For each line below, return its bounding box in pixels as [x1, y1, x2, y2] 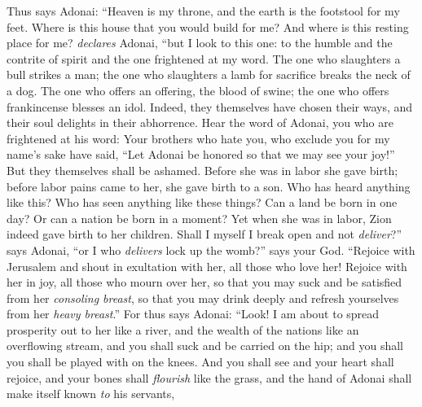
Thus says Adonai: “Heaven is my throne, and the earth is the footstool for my [7, 2, 400, 19]
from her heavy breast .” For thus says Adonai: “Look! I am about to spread [7, 305, 380, 322]
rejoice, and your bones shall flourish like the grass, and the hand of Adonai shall [7, 369, 412, 386]
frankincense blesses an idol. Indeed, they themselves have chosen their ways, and [7, 98, 413, 115]
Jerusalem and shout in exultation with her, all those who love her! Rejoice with [7, 257, 407, 274]
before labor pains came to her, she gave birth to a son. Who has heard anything [7, 177, 411, 195]
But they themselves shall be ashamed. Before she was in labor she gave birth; [7, 161, 398, 178]
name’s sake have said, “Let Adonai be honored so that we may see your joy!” [7, 146, 395, 163]
